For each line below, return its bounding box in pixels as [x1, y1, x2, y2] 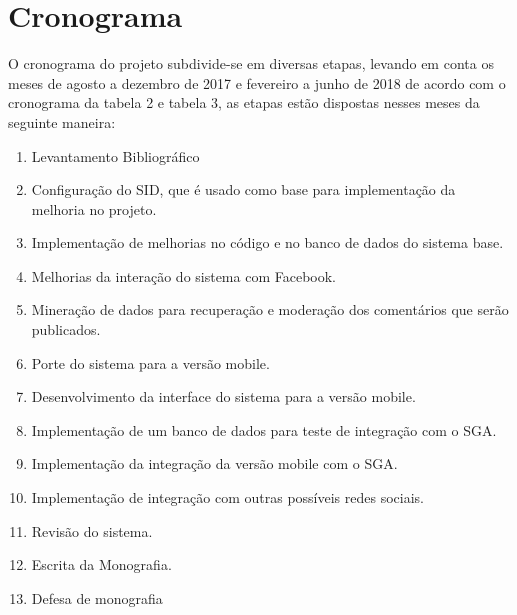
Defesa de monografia [31, 587, 163, 608]
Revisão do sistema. [31, 520, 153, 541]
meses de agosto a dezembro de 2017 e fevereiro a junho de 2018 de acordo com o [8, 72, 506, 93]
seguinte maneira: [8, 111, 116, 132]
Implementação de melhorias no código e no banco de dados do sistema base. [31, 232, 504, 253]
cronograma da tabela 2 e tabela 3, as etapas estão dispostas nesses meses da [8, 92, 480, 113]
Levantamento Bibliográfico [31, 145, 200, 166]
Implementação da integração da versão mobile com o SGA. [31, 453, 398, 474]
